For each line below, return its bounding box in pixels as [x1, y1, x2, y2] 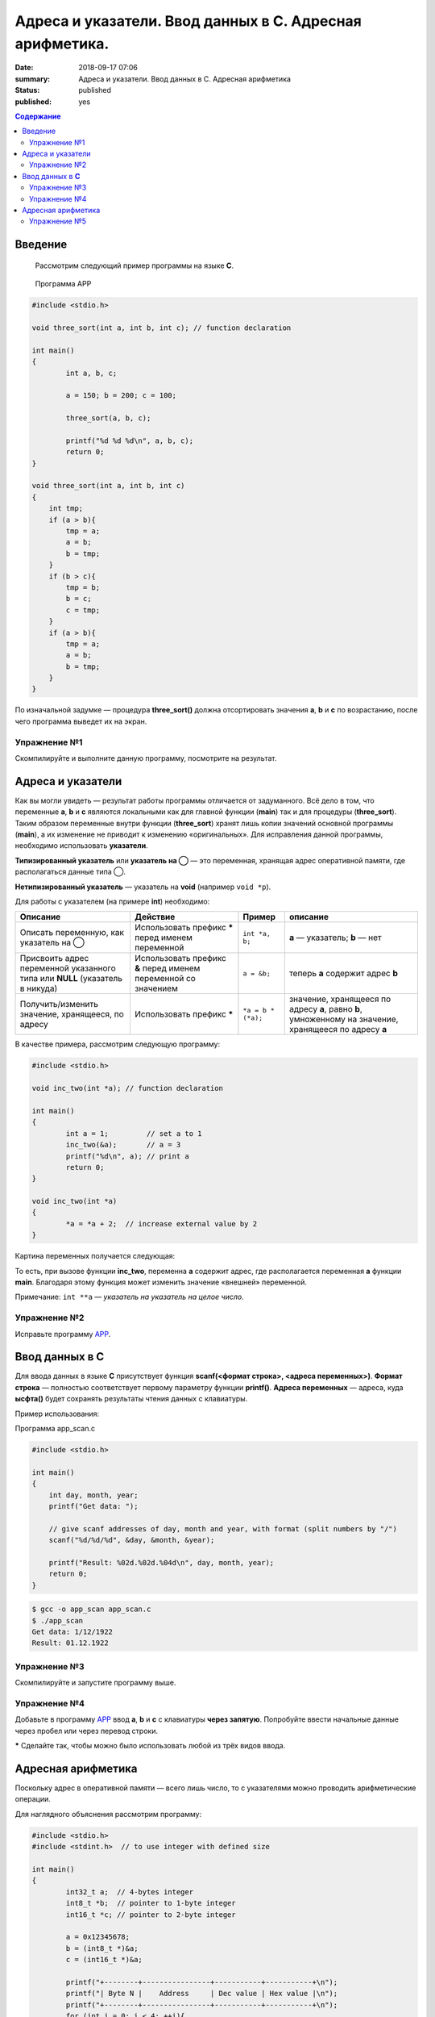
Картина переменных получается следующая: [14, 1251, 176, 1261]
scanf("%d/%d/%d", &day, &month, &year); [48, 1535, 215, 1545]
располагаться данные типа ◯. [14, 867, 126, 877]
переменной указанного [19, 963, 116, 974]
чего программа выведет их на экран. [14, 716, 147, 726]
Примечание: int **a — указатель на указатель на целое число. [14, 1292, 245, 1302]
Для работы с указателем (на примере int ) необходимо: [14, 896, 210, 907]
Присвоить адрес [19, 953, 89, 964]
